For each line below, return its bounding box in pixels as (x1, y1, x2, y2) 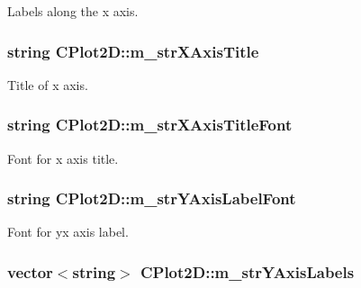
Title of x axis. (7, 75, 88, 94)
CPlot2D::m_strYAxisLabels (140, 260, 355, 283)
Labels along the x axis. (7, 2, 139, 20)
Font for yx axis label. (7, 222, 129, 241)
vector (7, 260, 53, 283)
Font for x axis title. (7, 148, 119, 167)
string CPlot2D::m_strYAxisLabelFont (7, 187, 296, 210)
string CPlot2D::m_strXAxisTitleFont (7, 113, 293, 136)
